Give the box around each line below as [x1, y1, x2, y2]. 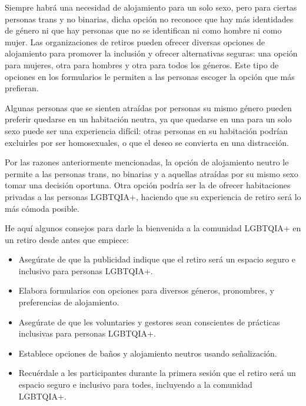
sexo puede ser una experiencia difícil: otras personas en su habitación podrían [5, 124, 288, 137]
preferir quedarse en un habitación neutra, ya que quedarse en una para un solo [5, 113, 292, 125]
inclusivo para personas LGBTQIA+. [18, 264, 153, 277]
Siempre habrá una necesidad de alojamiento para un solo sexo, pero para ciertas [5, 1, 297, 13]
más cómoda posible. [5, 202, 79, 214]
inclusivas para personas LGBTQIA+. [18, 327, 156, 340]
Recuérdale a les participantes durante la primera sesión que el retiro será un [18, 367, 296, 379]
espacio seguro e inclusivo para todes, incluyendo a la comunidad [18, 378, 252, 391]
